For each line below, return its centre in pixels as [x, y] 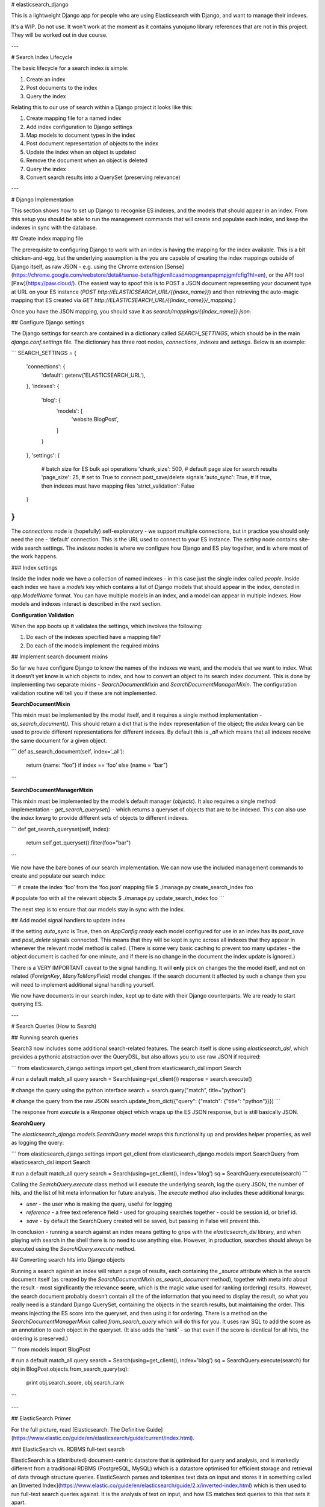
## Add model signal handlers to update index [68, 920]
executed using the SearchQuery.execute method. [73, 1248]
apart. [19, 1502]
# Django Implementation [42, 200]
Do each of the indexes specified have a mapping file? [94, 637]
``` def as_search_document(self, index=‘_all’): [68, 752]
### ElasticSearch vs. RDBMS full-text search [68, 1449]
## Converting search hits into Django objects [68, 1260]
